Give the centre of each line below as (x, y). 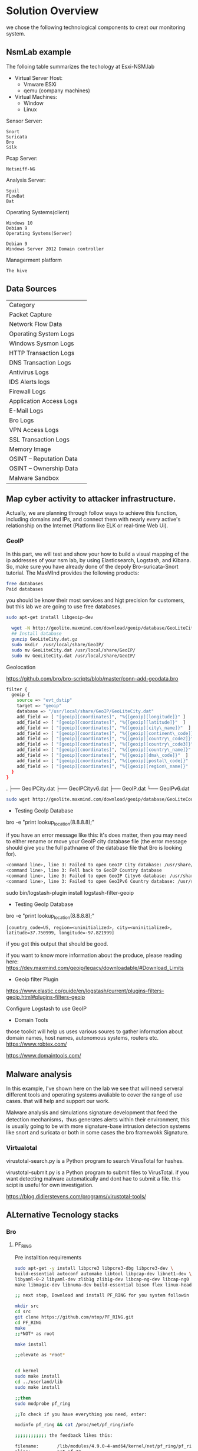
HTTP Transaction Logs (42, 353)
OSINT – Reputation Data (43, 459)
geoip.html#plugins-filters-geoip (46, 997)
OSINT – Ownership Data (44, 468)
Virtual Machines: (36, 96)
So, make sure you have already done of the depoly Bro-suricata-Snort (92, 566)
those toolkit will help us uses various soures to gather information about (94, 1031)
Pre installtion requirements (48, 1257)
